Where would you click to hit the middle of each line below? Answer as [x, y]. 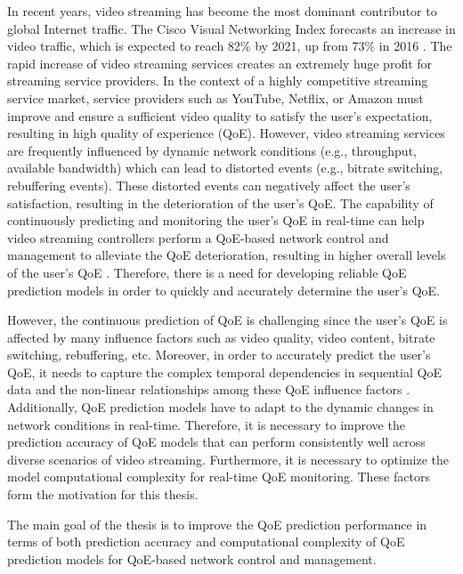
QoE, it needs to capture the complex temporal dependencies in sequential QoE [224, 372]
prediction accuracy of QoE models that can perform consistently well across [216, 442]
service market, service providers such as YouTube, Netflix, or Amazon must [215, 97]
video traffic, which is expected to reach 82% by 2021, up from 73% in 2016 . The [230, 46]
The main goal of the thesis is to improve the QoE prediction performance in [217, 524]
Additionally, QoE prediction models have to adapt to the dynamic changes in [220, 407]
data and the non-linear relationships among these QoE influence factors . [209, 389]
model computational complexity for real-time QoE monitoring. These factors [219, 477]
